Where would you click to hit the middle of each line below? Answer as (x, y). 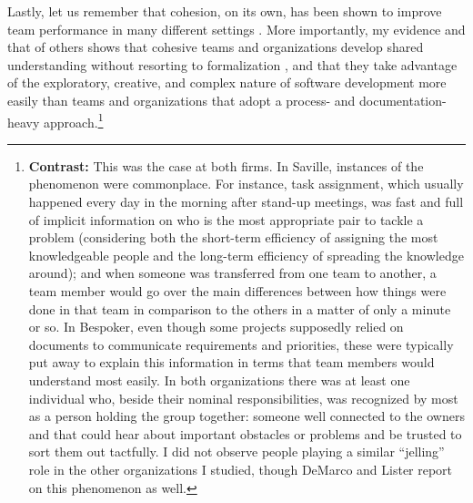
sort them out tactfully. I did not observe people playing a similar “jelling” (236, 452)
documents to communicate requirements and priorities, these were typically (241, 344)
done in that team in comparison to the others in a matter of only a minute (240, 308)
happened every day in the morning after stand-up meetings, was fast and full (246, 201)
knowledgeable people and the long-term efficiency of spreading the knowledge (246, 255)
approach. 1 (74, 120)
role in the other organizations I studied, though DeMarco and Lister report (241, 469)
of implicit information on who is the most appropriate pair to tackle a (226, 219)
